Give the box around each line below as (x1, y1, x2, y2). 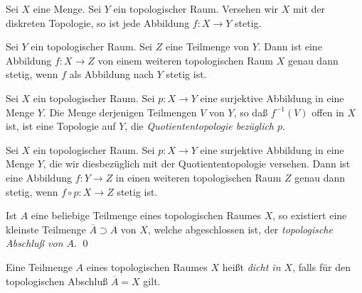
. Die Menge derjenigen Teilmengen (43, 104, 197, 119)
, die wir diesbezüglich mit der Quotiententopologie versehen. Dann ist (43, 156, 351, 171)
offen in (312, 104, 344, 119)
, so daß (233, 104, 268, 119)
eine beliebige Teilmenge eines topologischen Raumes (31, 208, 262, 223)
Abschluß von (6, 236, 63, 250)
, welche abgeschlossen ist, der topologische (147, 221, 333, 236)
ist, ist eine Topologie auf (6, 118, 116, 133)
